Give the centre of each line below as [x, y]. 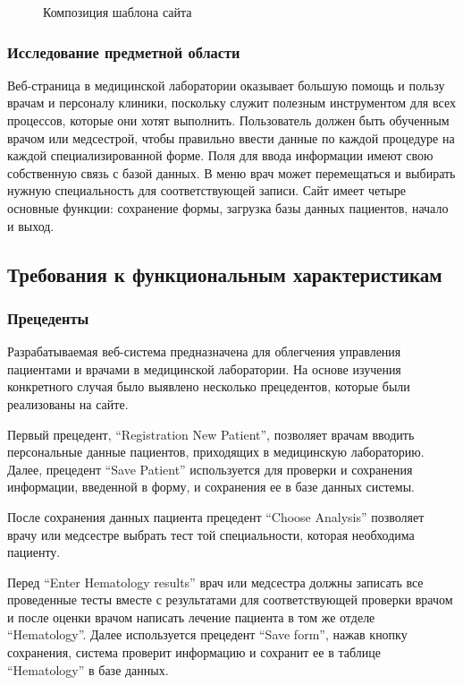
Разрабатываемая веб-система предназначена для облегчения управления [204, 351]
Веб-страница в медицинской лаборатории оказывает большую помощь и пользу [226, 85]
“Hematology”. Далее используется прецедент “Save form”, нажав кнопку [207, 634]
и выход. [31, 225]
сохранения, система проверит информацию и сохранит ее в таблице [194, 652]
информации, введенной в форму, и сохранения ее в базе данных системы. [211, 487]
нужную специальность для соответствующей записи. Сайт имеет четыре [207, 190]
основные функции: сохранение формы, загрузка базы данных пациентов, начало [228, 207]
